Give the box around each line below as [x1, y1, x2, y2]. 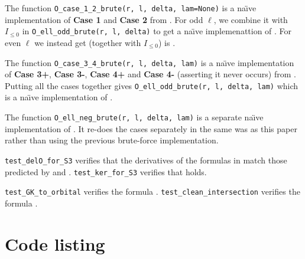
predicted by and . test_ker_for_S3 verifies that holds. [5, 165, 207, 178]
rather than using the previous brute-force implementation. [5, 134, 219, 146]
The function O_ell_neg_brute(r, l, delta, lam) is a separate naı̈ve [5, 111, 264, 123]
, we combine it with [213, 13, 288, 25]
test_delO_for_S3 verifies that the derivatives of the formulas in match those [5, 153, 287, 166]
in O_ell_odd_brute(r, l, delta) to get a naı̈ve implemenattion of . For [22, 25, 292, 37]
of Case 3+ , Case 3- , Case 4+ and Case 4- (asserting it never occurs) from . [5, 68, 296, 80]
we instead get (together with [34, 36, 141, 48]
